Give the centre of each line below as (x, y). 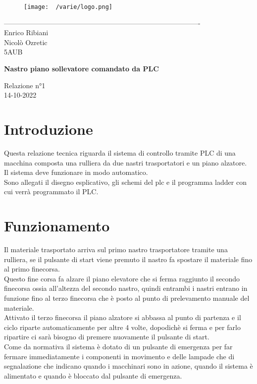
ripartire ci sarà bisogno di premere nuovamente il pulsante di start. (107, 337)
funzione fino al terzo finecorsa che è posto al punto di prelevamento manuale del (127, 298)
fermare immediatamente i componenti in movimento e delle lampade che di (119, 356)
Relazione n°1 (25, 85)
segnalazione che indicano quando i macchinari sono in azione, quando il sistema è (128, 366)
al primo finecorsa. (32, 269)
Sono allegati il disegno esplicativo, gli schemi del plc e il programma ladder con (125, 182)
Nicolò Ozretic (26, 42)
